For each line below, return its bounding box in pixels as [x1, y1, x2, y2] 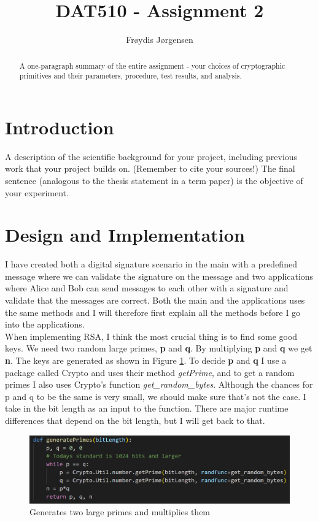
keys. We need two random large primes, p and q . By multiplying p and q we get [5, 342, 312, 355]
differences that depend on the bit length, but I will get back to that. [5, 413, 265, 426]
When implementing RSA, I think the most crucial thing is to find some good [5, 329, 298, 342]
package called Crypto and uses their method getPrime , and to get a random [5, 366, 295, 378]
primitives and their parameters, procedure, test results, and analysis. [19, 71, 242, 81]
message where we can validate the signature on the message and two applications [5, 269, 314, 282]
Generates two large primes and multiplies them [29, 505, 211, 518]
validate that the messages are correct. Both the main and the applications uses [5, 294, 305, 307]
